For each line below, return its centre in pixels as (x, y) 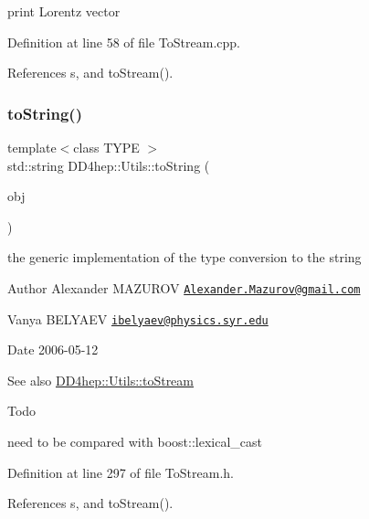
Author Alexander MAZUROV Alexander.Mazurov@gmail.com (184, 287)
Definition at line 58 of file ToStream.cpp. (124, 42)
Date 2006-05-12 (53, 350)
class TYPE (106, 147)
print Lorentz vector (64, 11)
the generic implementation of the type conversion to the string (184, 257)
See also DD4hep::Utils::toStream (101, 380)
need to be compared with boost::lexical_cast (135, 442)
